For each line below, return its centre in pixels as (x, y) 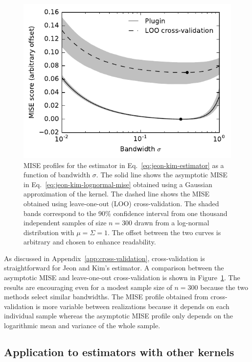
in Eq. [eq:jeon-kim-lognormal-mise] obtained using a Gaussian (118, 184)
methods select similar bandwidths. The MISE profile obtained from (106, 297)
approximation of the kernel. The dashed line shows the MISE (117, 194)
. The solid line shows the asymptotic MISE (162, 175)
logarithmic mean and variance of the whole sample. (82, 326)
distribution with (49, 232)
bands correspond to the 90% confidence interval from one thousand (126, 213)
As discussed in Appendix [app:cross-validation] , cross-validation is (104, 258)
